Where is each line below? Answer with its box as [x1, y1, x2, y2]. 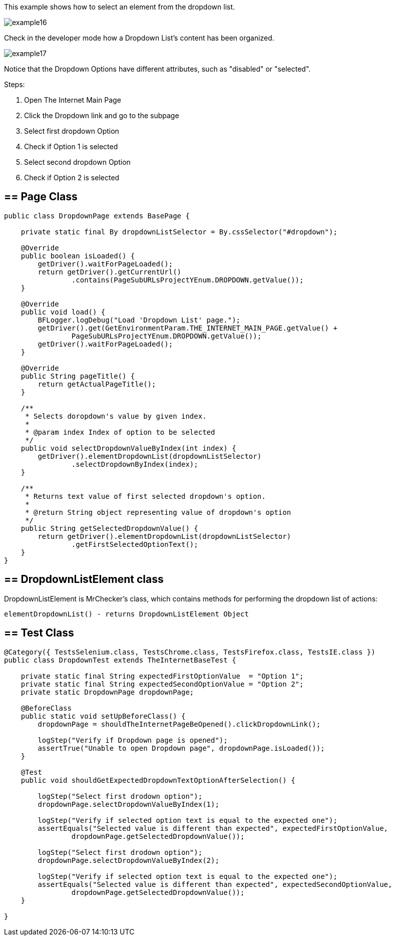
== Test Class [4, 626, 74, 640]
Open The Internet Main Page [24, 96, 121, 104]
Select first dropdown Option [24, 127, 119, 135]
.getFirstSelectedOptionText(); [71, 540, 198, 548]
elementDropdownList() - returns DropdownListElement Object [4, 609, 249, 618]
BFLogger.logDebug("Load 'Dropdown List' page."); [38, 316, 241, 324]
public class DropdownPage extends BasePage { [4, 211, 190, 220]
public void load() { [21, 307, 106, 316]
